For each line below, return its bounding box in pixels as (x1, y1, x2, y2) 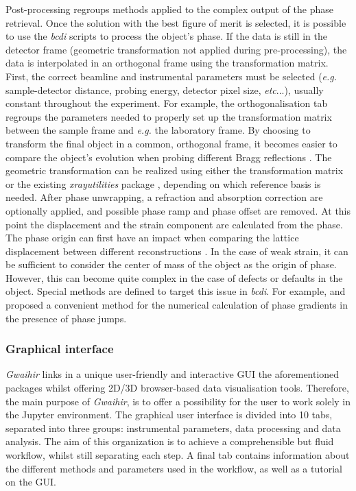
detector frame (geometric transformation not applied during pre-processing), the (5, 42, 347, 56)
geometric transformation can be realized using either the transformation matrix (5, 163, 344, 178)
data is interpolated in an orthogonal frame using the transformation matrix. (5, 56, 329, 70)
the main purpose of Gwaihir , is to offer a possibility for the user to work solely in (5, 394, 351, 408)
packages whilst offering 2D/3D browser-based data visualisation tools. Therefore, (5, 381, 349, 395)
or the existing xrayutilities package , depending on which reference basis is (5, 176, 321, 191)
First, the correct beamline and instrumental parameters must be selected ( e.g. (5, 69, 337, 83)
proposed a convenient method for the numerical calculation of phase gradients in (5, 298, 348, 312)
